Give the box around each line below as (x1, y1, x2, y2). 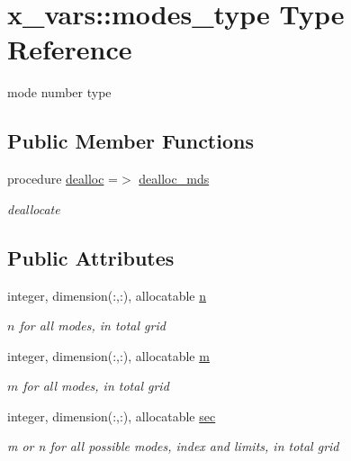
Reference (7, 31, 132, 68)
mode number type (7, 83, 112, 102)
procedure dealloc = (7, 169, 118, 188)
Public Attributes (7, 243, 175, 271)
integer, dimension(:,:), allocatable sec (7, 406, 216, 425)
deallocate (7, 199, 60, 218)
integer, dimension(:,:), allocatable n (7, 285, 207, 304)
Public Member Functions (7, 127, 254, 155)
